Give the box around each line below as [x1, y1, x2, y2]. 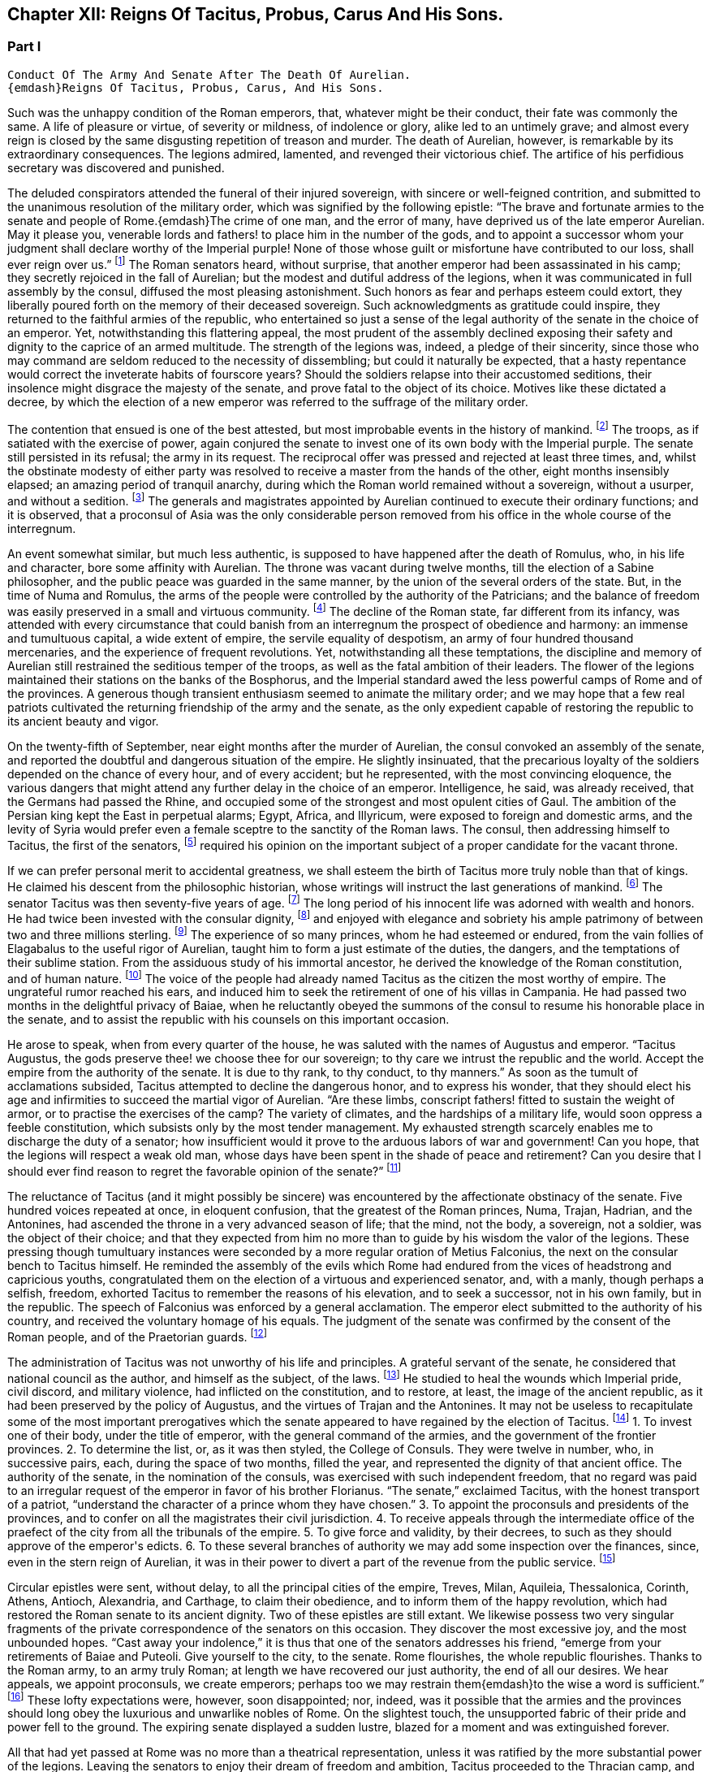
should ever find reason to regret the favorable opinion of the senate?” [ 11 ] [7, 1162, 402, 1179]
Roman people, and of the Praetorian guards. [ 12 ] [7, 1328, 267, 1344]
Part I [7, 38, 41, 55]
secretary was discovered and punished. [7, 160, 225, 175]
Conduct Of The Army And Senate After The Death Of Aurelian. [7, 67, 412, 81]
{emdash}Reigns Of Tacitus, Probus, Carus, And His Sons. [7, 80, 384, 94]
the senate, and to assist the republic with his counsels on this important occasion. [7, 1012, 450, 1027]
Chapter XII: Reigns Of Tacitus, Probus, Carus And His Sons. [7, 4, 504, 24]
